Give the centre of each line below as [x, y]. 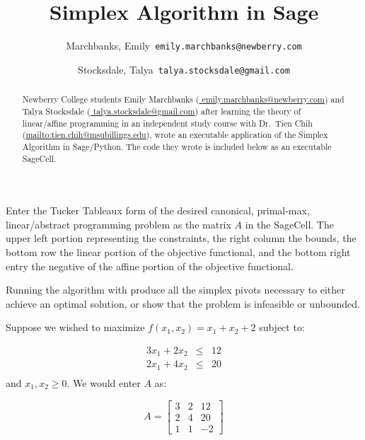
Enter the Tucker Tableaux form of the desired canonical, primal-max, [158, 210]
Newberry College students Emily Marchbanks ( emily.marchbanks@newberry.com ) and [183, 99]
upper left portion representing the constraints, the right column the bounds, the [181, 238]
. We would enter [104, 382]
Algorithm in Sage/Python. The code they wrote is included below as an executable [177, 146]
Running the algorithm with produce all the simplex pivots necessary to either [175, 290]
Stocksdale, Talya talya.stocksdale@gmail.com [184, 69]
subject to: [282, 327]
